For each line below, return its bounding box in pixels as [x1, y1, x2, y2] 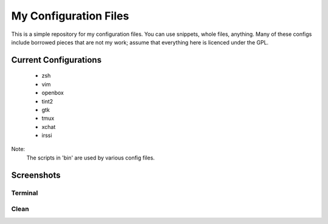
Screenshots [11, 170, 61, 180]
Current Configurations [11, 55, 102, 65]
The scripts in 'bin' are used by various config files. [26, 154, 155, 161]
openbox [41, 89, 64, 97]
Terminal [11, 189, 38, 197]
